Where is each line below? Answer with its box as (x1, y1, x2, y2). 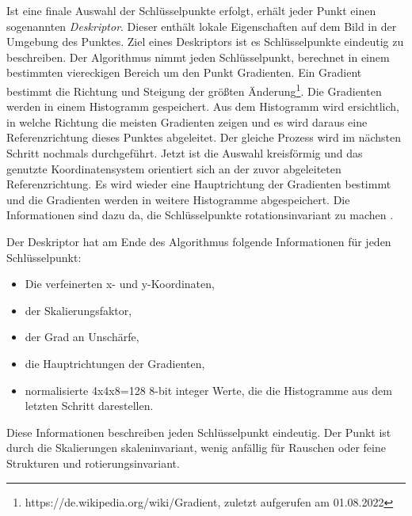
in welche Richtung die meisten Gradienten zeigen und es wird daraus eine (6, 113, 368, 130)
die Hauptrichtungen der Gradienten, (25, 355, 205, 371)
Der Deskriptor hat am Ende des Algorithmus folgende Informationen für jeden (6, 233, 391, 249)
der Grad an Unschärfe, (25, 328, 139, 345)
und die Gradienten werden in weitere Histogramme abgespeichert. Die (6, 191, 350, 207)
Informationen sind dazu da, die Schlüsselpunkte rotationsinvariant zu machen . (6, 207, 394, 223)
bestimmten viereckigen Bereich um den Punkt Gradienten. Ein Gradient (6, 64, 362, 81)
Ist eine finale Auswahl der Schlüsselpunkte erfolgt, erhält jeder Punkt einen (6, 2, 376, 18)
